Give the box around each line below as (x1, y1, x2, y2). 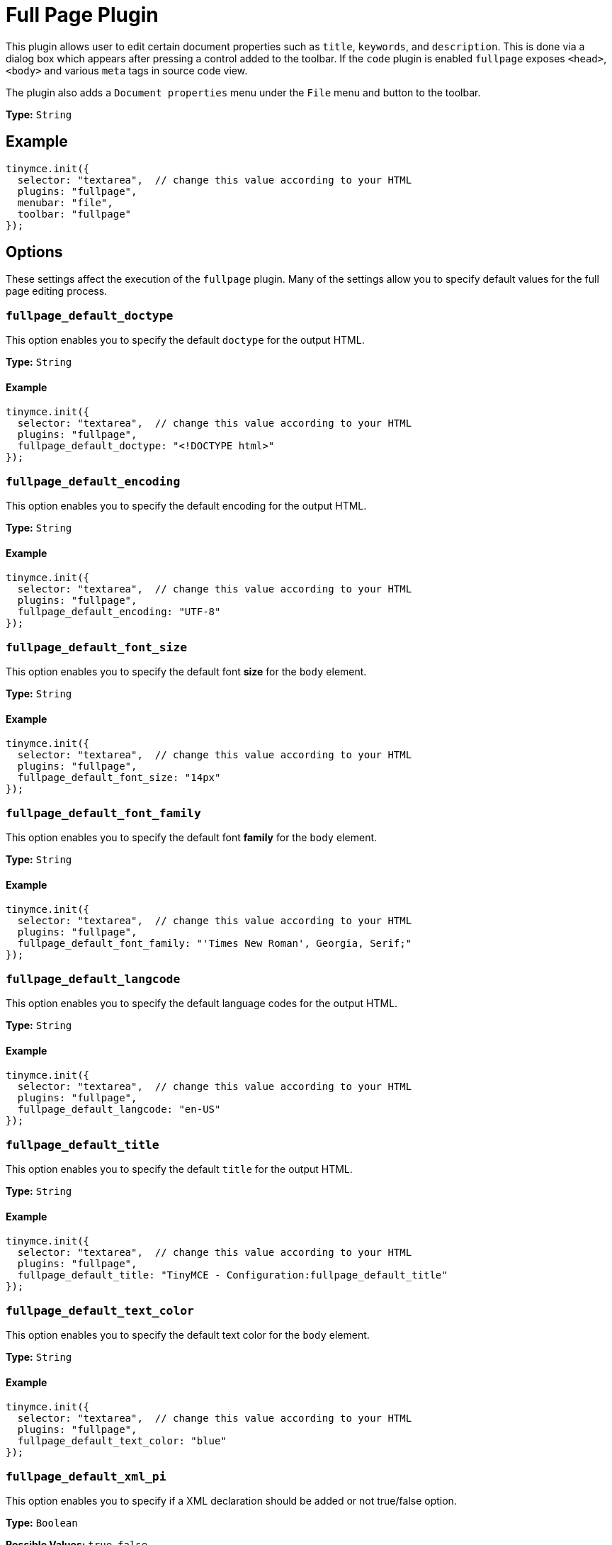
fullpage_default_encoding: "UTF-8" (17, 606, 221, 618)
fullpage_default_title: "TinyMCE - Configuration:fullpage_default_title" (17, 1269, 448, 1281)
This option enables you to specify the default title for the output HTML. (6, 1163, 353, 1176)
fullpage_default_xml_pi (6, 1469, 166, 1483)
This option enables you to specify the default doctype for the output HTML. (6, 334, 365, 347)
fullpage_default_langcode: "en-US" (17, 1103, 221, 1116)
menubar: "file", (17, 196, 113, 208)
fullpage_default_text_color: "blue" (17, 1435, 227, 1447)
